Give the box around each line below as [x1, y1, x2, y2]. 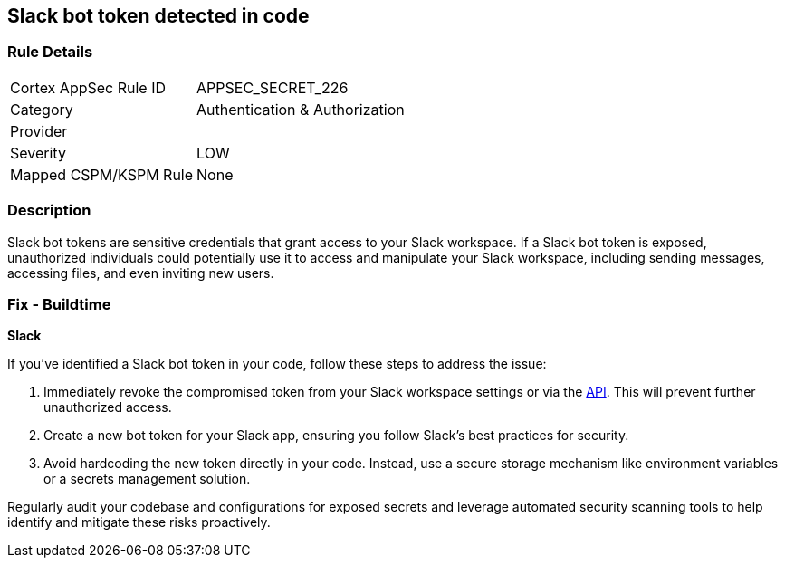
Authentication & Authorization [196, 100, 405, 119]
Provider [10, 121, 68, 140]
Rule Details [7, 43, 93, 62]
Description [7, 201, 91, 220]
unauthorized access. [43, 399, 172, 416]
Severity [10, 143, 66, 162]
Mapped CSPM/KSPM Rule [10, 165, 194, 184]
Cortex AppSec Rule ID [10, 78, 167, 97]
